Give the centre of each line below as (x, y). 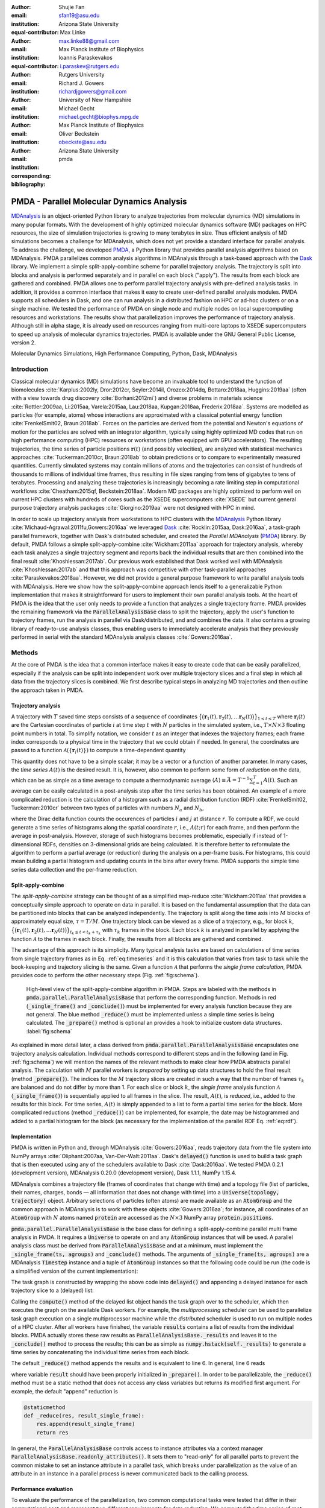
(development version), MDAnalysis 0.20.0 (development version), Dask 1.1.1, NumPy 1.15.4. (124, 1173)
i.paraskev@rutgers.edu (90, 66)
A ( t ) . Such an (280, 780)
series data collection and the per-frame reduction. (74, 869)
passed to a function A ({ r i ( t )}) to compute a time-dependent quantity (98, 751)
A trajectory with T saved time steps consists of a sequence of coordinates (104, 716)
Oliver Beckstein (79, 133)
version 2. (23, 342)
